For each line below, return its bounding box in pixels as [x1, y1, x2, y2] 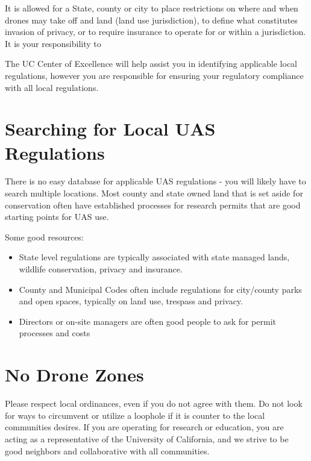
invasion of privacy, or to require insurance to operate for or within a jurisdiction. [5, 25, 306, 38]
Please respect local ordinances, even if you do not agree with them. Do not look [5, 397, 303, 410]
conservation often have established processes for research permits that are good [5, 198, 301, 211]
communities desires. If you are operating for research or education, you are [5, 421, 284, 433]
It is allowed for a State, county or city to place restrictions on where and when [5, 2, 298, 14]
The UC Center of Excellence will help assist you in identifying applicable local [5, 57, 298, 70]
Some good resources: [5, 230, 84, 243]
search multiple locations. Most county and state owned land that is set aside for [5, 187, 303, 199]
